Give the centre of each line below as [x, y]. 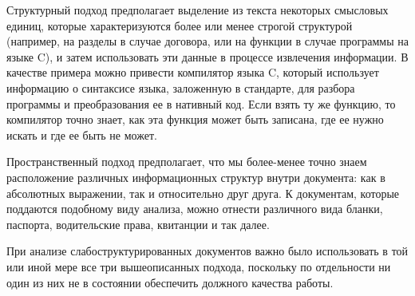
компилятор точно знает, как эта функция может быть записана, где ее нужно [195, 119]
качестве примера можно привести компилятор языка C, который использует [193, 72]
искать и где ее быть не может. [82, 134]
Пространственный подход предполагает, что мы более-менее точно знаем [187, 162]
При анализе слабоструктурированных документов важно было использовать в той [207, 251]
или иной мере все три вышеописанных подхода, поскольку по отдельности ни [199, 266]
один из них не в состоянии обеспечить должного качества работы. [170, 282]
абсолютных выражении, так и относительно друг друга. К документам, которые [203, 193]
